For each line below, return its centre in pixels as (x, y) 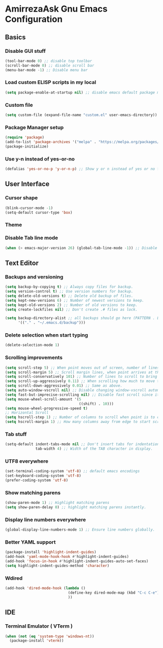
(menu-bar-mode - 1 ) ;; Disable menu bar (47, 70)
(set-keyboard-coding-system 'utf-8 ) (43, 476)
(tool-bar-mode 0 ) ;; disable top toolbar (49, 61)
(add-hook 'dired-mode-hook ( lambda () (45, 588)
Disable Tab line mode (32, 238)
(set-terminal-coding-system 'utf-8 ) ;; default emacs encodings (72, 471)
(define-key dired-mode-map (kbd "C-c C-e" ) (114, 593)
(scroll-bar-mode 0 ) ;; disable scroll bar (50, 65)
